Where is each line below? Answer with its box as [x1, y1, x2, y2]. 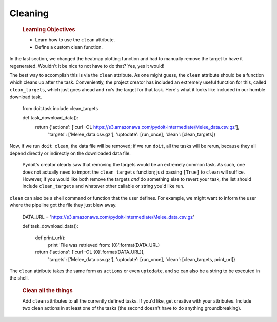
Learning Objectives [22, 26, 75, 33]
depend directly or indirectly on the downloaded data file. [9, 150, 131, 156]
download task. [9, 94, 42, 100]
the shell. [9, 275, 29, 281]
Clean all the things [22, 287, 73, 294]
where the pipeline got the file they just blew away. [9, 202, 117, 208]
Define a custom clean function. [35, 44, 103, 50]
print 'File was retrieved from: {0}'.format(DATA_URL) [48, 242, 160, 248]
